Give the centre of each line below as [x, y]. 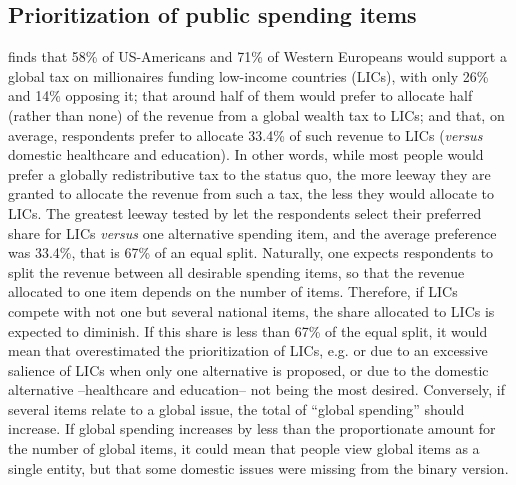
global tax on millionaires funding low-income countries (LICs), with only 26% [248, 75]
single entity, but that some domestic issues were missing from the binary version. [258, 467]
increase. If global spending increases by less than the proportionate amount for [252, 428]
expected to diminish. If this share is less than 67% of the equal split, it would [248, 330]
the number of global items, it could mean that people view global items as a [244, 448]
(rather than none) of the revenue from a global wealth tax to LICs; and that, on [256, 114]
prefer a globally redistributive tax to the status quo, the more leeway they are [249, 173]
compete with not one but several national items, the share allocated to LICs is [251, 310]
